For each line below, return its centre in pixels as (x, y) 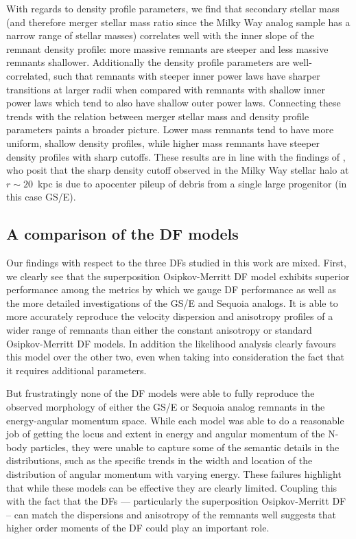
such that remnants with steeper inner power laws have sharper (187, 75)
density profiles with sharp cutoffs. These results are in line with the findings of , (176, 156)
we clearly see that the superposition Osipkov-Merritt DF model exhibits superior (178, 276)
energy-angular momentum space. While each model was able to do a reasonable (175, 420)
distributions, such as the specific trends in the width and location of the (159, 460)
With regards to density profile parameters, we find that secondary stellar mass (173, 8)
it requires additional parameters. (76, 370)
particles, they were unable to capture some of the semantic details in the (185, 447)
